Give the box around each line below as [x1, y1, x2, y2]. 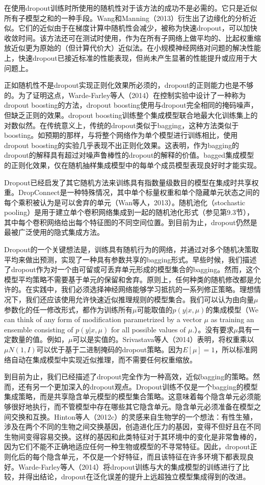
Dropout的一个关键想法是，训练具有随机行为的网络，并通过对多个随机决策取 [4, 244, 259, 255]
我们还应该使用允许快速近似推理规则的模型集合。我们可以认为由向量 [25, 294, 254, 305]
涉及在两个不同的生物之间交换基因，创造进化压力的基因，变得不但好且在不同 [4, 421, 261, 432]
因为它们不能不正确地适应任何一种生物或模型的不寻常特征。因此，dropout [4, 441, 250, 452]
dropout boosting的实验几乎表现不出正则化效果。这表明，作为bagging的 [4, 139, 240, 150]
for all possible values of [111, 324, 186, 334]
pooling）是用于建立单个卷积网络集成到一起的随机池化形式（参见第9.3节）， [4, 207, 254, 217]
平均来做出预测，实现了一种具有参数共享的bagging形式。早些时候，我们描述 [4, 254, 257, 264]
